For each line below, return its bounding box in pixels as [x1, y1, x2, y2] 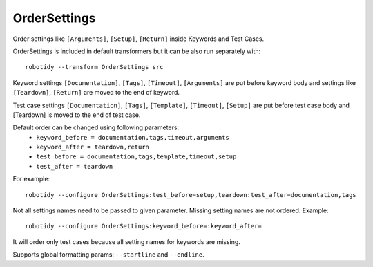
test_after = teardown [36, 163, 113, 170]
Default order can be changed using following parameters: [12, 123, 180, 131]
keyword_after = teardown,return [36, 143, 150, 151]
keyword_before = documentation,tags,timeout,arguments [36, 133, 229, 141]
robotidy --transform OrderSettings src [25, 63, 164, 71]
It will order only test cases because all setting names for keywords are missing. [12, 237, 241, 246]
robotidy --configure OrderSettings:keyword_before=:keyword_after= [25, 222, 262, 230]
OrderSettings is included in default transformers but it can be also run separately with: [12, 47, 261, 55]
